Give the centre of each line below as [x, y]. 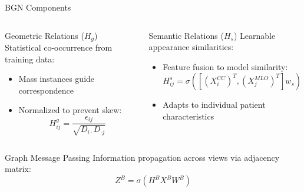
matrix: [18, 169]
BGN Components [38, 7]
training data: [30, 59]
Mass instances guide [57, 79]
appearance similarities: [191, 47]
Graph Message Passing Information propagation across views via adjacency [142, 157]
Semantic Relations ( [186, 35]
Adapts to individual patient [214, 105]
